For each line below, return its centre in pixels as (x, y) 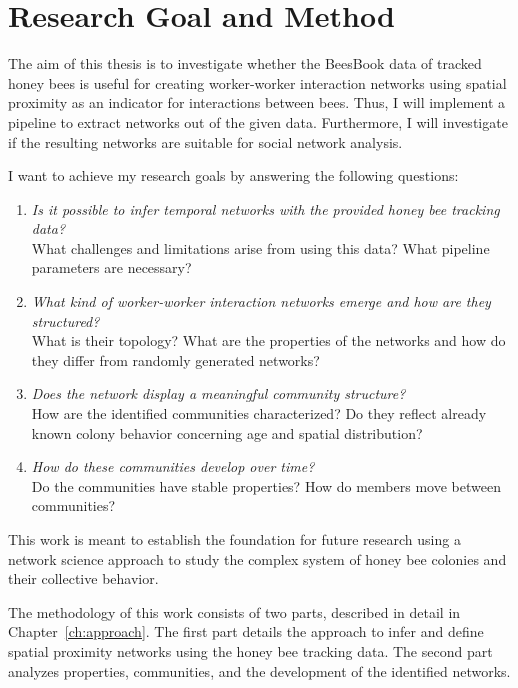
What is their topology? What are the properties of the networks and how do (268, 340)
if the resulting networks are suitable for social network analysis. (205, 141)
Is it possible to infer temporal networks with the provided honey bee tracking (265, 208)
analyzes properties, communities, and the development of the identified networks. (259, 670)
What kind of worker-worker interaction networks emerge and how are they (261, 301)
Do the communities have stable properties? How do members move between (266, 485)
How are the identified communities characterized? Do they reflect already (259, 413)
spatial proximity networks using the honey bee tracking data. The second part (250, 650)
